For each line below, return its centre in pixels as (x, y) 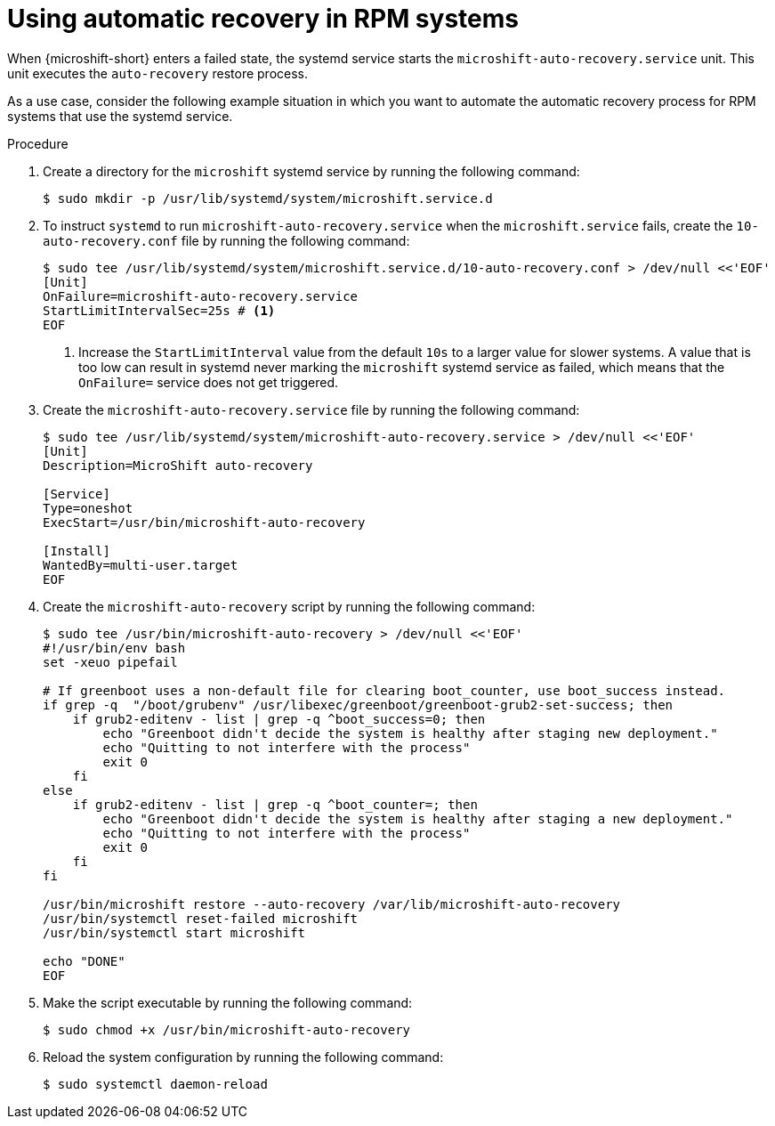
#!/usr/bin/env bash (114, 648)
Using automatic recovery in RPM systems (263, 19)
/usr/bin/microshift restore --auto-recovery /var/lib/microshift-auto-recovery (332, 904)
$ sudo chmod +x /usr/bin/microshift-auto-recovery (227, 1029)
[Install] (77, 551)
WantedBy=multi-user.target (141, 565)
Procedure (38, 143)
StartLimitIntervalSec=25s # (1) (159, 310)
